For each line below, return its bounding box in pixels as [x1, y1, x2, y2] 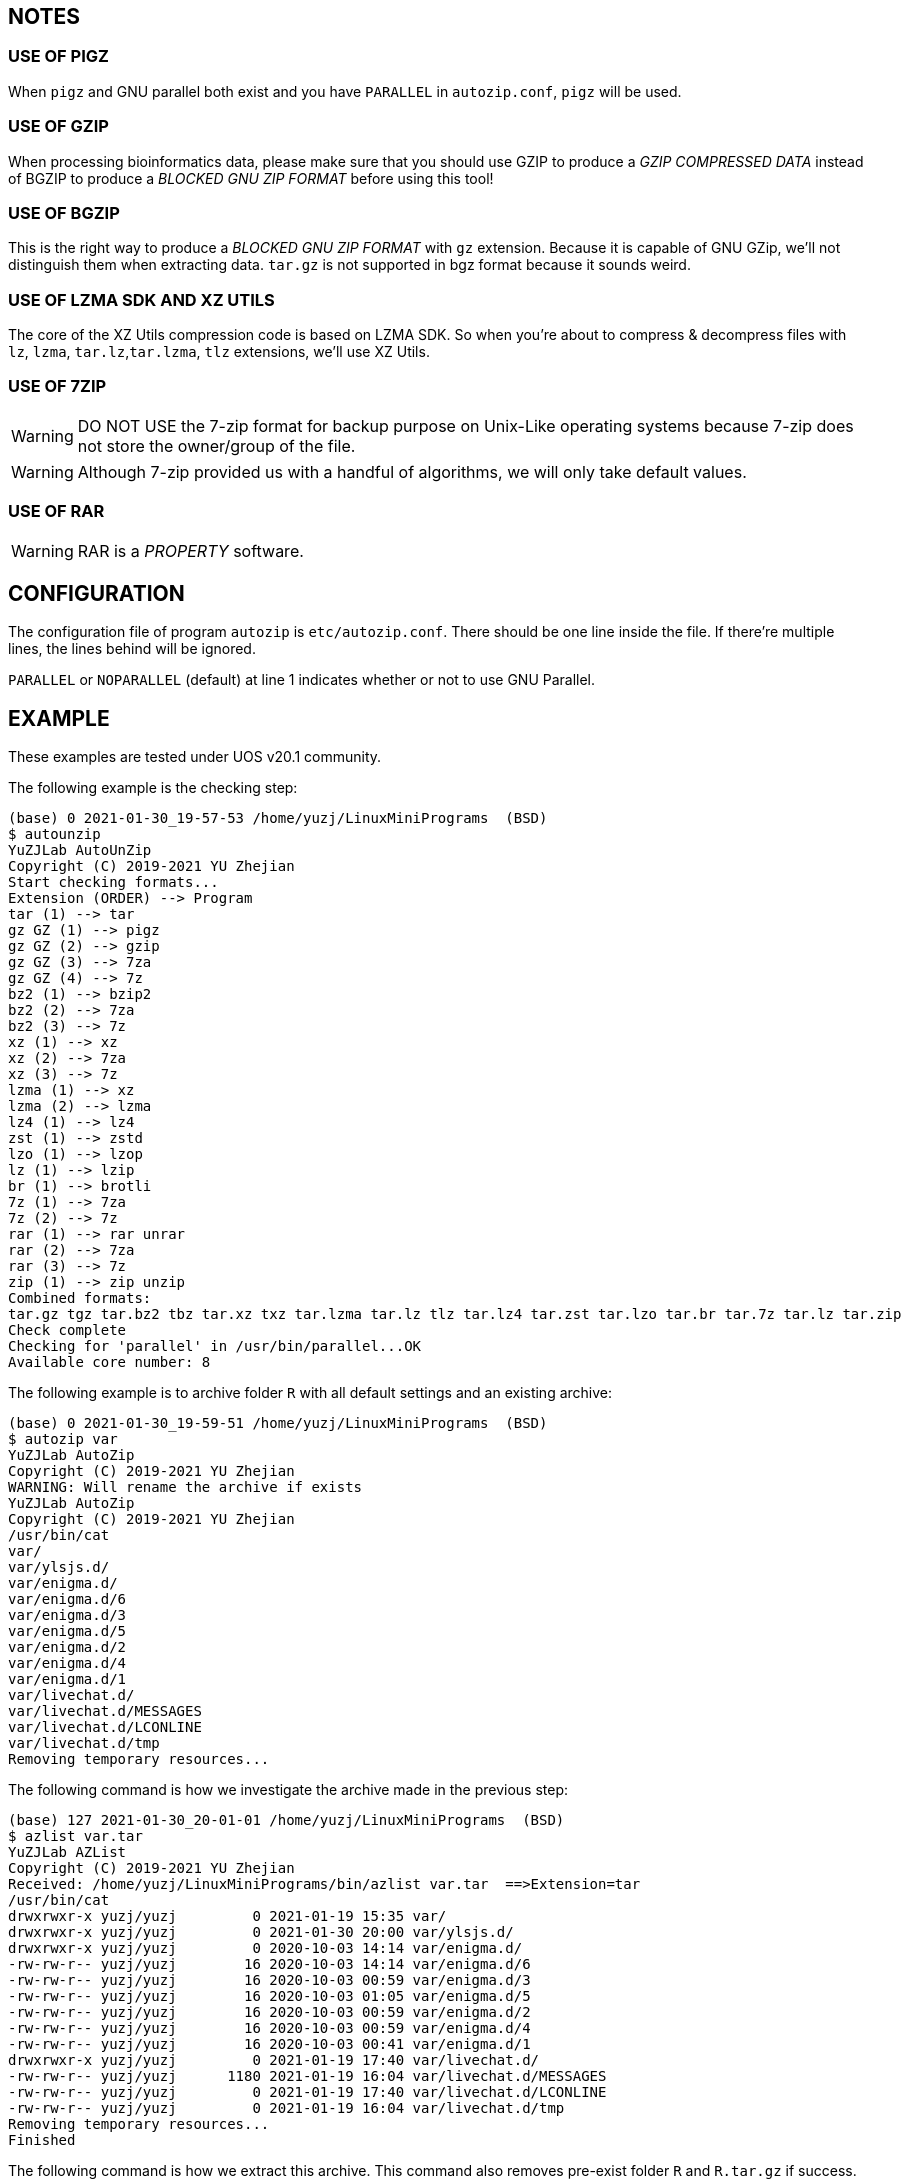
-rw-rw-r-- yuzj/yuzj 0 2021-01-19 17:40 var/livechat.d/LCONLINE [8, 2084, 607, 2101]
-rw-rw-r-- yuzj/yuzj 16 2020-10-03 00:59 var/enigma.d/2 [8, 2004, 531, 2021]
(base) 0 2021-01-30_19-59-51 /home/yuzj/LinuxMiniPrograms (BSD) [8, 1415, 548, 1432]
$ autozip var [8, 1431, 118, 1448]
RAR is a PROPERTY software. [77, 540, 304, 561]
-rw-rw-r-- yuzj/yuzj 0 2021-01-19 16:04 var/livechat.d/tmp [8, 2100, 565, 2117]
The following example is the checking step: [8, 779, 298, 797]
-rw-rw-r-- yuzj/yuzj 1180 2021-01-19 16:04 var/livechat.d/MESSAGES [8, 2068, 607, 2085]
